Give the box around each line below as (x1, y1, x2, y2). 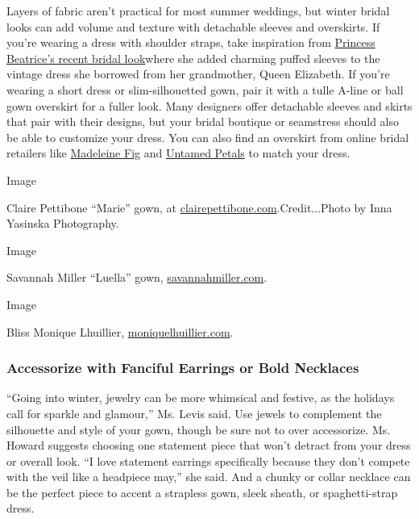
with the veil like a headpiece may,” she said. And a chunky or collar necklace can (6, 468, 411, 485)
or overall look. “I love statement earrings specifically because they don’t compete (6, 452, 410, 469)
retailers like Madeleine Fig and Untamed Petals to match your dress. (6, 144, 351, 161)
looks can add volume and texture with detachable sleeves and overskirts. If (6, 18, 380, 35)
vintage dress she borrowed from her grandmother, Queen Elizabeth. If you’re (6, 65, 390, 82)
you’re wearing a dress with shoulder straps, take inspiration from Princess (6, 34, 375, 51)
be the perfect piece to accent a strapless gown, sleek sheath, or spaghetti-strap (6, 483, 398, 500)
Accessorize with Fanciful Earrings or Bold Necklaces (6, 358, 359, 378)
